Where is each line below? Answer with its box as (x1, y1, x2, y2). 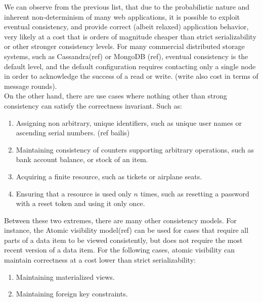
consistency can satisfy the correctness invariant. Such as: (4, 100, 182, 111)
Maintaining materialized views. (16, 271, 115, 282)
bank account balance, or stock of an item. (16, 154, 148, 165)
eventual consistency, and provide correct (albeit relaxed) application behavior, (4, 21, 249, 32)
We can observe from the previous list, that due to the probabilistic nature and (4, 2, 250, 12)
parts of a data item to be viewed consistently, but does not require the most (4, 234, 243, 245)
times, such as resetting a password (140, 188, 249, 198)
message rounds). (4, 80, 57, 91)
